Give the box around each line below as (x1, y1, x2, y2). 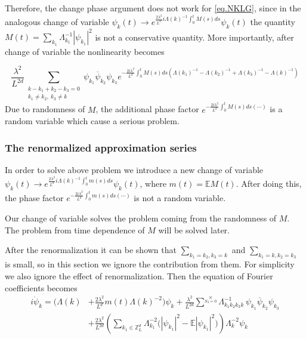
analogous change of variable (5, 16, 109, 28)
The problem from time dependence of (5, 223, 145, 236)
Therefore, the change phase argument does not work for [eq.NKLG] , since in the (5, 2, 301, 14)
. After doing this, (236, 177, 302, 190)
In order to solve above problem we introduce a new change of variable (5, 164, 264, 176)
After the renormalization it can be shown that (5, 244, 177, 256)
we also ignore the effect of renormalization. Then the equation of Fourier (5, 270, 273, 282)
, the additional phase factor (95, 103, 199, 115)
